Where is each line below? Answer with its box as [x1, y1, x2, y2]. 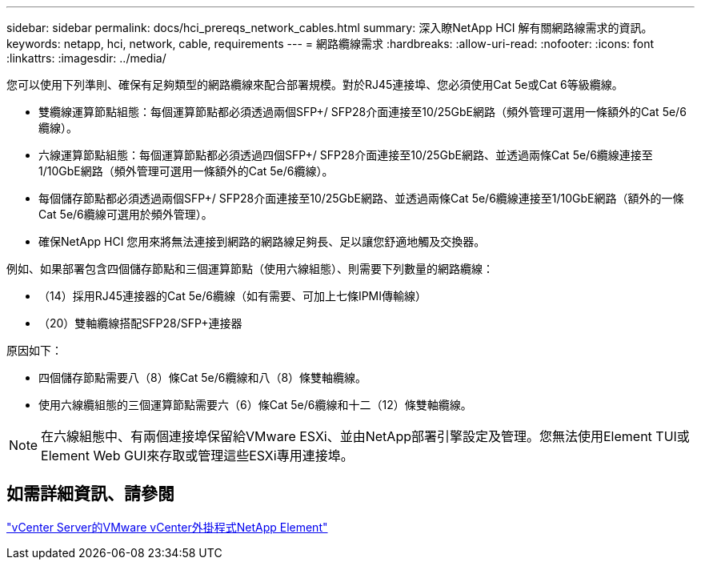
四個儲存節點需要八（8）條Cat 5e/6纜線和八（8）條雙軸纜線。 [38, 371, 367, 384]
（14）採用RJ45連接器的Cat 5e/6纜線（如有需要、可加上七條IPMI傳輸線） [38, 289, 427, 303]
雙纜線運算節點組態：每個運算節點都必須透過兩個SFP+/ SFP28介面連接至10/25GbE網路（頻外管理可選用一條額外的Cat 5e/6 [38, 105, 687, 118]
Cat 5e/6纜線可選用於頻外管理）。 [38, 207, 213, 221]
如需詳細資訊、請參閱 [6, 484, 174, 504]
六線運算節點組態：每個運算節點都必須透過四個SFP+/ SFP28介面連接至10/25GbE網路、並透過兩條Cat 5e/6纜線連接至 [38, 148, 653, 162]
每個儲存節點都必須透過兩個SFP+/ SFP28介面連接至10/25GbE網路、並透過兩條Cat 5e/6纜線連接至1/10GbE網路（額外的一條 [38, 191, 684, 205]
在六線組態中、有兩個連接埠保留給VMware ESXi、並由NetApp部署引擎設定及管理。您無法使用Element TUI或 [41, 428, 690, 444]
